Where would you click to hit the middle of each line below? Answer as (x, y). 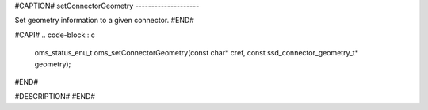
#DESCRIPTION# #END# (55, 97)
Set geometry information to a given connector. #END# (104, 21)
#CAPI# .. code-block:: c (55, 35)
